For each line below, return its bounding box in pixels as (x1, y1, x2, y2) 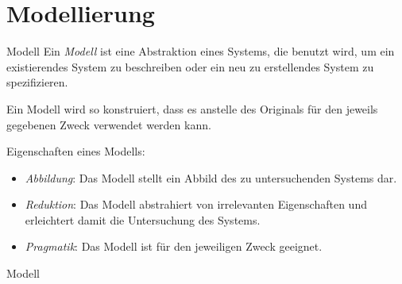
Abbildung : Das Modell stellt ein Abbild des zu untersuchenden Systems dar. (25, 169, 397, 186)
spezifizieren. (6, 74, 68, 90)
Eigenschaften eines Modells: (6, 143, 145, 159)
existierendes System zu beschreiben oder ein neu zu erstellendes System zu (6, 58, 374, 75)
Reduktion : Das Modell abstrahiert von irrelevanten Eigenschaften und (25, 196, 367, 213)
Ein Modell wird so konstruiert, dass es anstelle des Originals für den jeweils (6, 100, 378, 117)
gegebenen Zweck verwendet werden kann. (6, 116, 211, 132)
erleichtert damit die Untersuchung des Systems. (25, 211, 261, 228)
